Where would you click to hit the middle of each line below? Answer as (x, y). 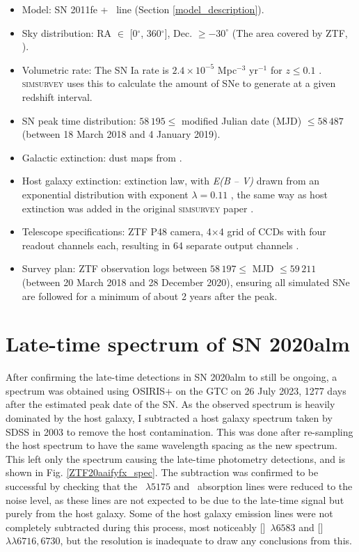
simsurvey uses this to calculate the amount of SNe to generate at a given (179, 83)
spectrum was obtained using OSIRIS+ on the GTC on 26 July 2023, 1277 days (176, 390)
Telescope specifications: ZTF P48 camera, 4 (117, 231)
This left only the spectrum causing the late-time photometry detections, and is (176, 458)
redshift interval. (57, 96)
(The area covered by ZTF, (290, 32)
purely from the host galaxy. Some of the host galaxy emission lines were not (169, 513)
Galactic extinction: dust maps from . (102, 157)
